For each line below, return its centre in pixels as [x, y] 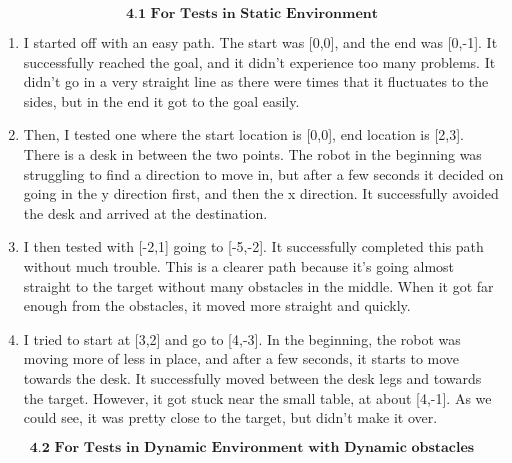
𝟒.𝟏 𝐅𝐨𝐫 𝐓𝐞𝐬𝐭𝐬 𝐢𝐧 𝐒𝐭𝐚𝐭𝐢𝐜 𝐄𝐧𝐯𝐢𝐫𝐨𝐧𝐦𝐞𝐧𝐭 [252, 14]
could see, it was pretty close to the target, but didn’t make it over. [230, 417]
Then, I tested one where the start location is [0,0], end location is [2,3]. [243, 134]
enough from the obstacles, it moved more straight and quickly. [217, 305]
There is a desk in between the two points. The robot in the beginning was [252, 153]
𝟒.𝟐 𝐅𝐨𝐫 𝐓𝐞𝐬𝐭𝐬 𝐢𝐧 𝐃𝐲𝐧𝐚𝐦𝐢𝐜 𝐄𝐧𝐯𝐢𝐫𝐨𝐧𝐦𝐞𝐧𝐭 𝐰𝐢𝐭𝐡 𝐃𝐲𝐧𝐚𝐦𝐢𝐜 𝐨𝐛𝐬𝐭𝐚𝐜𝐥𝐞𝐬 [252, 447]
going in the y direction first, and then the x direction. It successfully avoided [261, 193]
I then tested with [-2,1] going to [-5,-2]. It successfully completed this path [253, 246]
